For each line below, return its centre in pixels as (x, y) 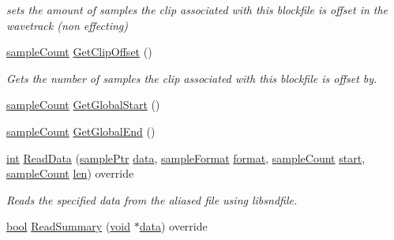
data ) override (173, 226)
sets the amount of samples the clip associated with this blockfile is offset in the (197, 9)
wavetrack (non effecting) (68, 25)
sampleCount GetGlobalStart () (83, 105)
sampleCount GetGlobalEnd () (81, 131)
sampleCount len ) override (70, 173)
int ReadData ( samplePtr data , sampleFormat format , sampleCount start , (186, 157)
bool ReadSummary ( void (69, 226)
